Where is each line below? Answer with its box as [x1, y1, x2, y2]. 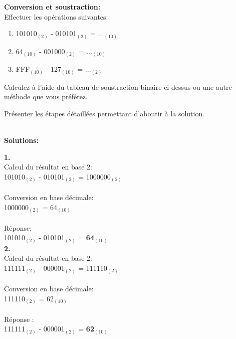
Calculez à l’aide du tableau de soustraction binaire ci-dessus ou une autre [4, 81, 232, 92]
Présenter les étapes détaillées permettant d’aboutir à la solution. [4, 108, 205, 118]
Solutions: [4, 135, 39, 145]
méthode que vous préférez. [4, 91, 88, 102]
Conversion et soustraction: [4, 2, 101, 12]
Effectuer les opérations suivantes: [4, 11, 108, 22]
